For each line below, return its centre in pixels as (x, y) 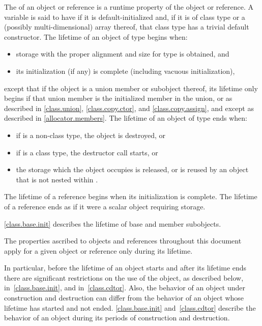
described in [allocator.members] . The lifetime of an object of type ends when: (126, 118)
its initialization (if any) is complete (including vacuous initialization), (125, 71)
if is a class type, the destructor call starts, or (87, 152)
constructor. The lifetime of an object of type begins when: (96, 36)
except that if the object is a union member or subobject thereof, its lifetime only (131, 88)
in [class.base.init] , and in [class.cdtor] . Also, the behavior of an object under (125, 288)
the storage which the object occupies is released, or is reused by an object (132, 169)
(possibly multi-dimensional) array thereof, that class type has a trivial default (127, 27)
